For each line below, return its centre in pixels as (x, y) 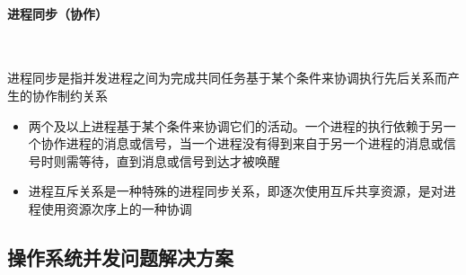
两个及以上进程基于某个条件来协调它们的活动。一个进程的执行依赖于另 (236, 125)
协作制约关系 (70, 95)
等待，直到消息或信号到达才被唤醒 (179, 160)
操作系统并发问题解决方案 (120, 257)
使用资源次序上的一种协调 (116, 208)
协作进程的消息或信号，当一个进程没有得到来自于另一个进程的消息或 (242, 143)
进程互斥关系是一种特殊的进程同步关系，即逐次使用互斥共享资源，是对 (236, 191)
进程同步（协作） (57, 13)
